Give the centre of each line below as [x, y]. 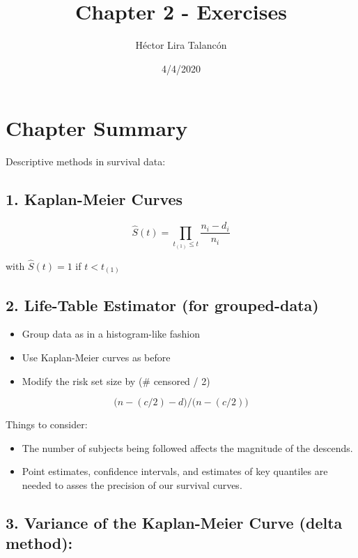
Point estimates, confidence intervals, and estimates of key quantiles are [175, 471]
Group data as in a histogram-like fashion [111, 334]
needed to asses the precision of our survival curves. [132, 485]
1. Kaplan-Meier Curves [94, 199]
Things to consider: [47, 424]
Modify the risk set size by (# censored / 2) [116, 380]
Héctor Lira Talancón [181, 45]
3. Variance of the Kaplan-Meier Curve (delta [174, 522]
